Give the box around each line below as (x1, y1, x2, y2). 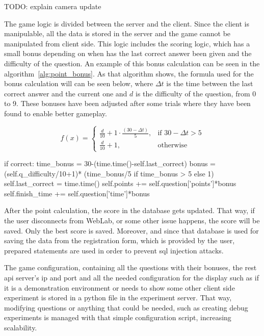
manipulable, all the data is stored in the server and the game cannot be (4, 28, 231, 39)
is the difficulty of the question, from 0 (135, 88, 256, 98)
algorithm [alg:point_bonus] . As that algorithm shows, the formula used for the (4, 68, 254, 79)
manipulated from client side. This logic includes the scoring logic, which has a (4, 38, 250, 48)
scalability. (4, 322, 37, 332)
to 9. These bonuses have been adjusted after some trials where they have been (4, 98, 251, 109)
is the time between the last (166, 78, 253, 89)
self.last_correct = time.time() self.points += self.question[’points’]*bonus (4, 178, 236, 189)
